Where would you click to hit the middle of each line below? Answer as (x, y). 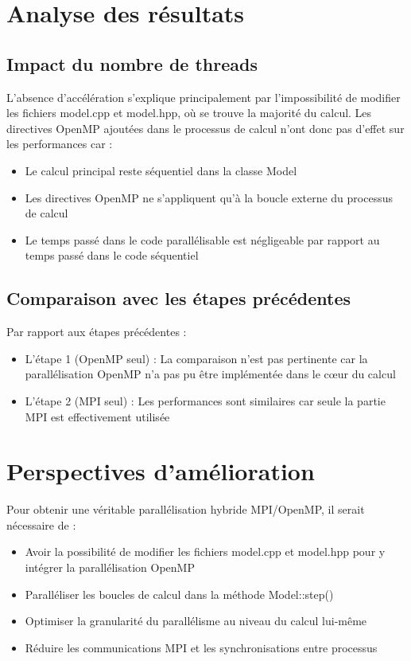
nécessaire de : (41, 524)
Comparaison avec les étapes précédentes (178, 298)
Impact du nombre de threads (132, 63)
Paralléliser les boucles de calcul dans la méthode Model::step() (179, 594)
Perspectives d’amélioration (161, 471)
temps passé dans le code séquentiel (112, 255)
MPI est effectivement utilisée (97, 416)
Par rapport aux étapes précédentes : (97, 332)
